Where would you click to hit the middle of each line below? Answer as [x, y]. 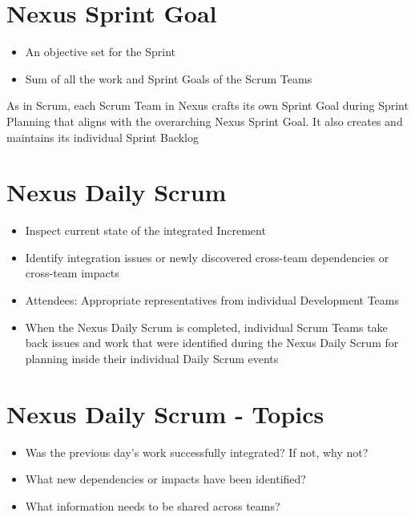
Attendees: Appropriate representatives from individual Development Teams [212, 300]
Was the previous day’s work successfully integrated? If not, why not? [197, 452]
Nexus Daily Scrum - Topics [165, 413]
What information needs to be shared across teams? [153, 505]
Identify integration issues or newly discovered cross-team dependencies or [207, 257]
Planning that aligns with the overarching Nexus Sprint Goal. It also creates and [205, 121]
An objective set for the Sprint [101, 52]
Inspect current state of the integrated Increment [145, 230]
